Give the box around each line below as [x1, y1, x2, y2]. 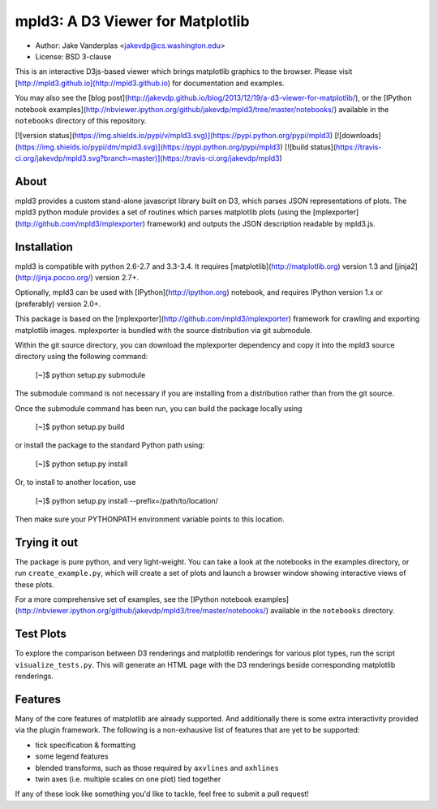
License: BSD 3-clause [35, 51, 112, 61]
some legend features [35, 751, 109, 761]
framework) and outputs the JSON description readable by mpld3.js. [147, 218, 376, 228]
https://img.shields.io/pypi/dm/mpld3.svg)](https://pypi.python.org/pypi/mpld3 [17, 142, 281, 152]
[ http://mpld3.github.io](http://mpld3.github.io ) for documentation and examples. [15, 78, 285, 88]
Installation [15, 240, 73, 253]
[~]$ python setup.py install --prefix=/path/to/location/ [35, 495, 219, 505]
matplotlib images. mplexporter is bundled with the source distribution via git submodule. [15, 325, 312, 335]
